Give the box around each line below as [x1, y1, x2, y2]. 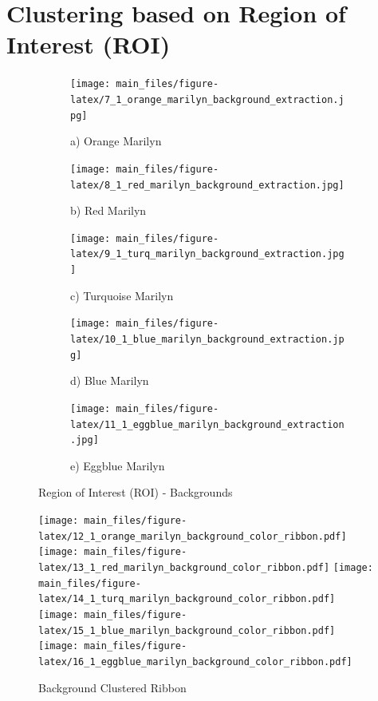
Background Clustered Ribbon [38, 679, 187, 695]
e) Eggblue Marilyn [70, 457, 165, 473]
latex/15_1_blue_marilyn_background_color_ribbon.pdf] [38, 624, 336, 636]
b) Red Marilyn [70, 202, 147, 219]
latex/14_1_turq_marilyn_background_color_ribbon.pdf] [38, 593, 336, 605]
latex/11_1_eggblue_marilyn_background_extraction [70, 418, 345, 430]
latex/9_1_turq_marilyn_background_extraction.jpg [70, 248, 345, 260]
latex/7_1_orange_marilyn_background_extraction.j [70, 93, 345, 105]
